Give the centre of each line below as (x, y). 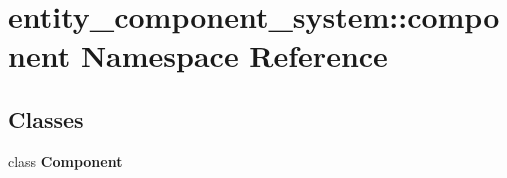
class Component (65, 160)
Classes (46, 118)
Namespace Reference (234, 55)
